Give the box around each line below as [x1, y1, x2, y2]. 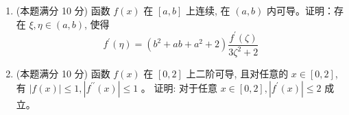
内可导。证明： [267, 3, 335, 17]
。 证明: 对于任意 [141, 80, 218, 94]
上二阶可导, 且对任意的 [186, 66, 289, 81]
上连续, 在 [186, 3, 230, 17]
